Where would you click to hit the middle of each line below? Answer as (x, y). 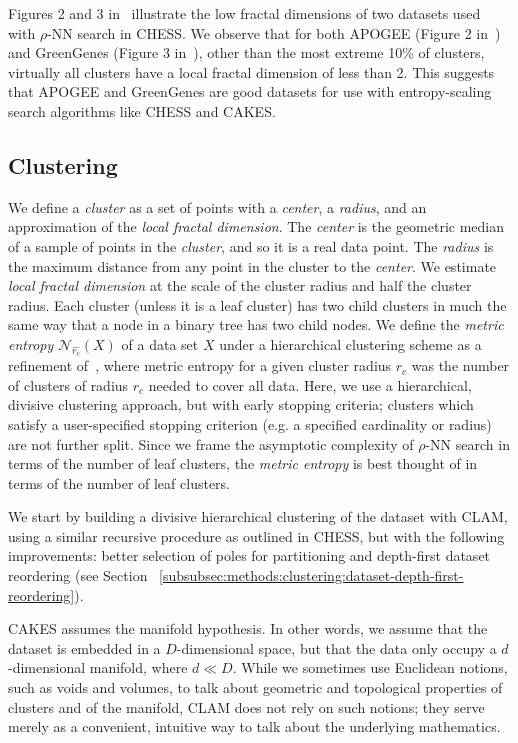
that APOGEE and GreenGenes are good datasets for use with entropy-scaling (250, 91)
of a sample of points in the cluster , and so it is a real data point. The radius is (251, 245)
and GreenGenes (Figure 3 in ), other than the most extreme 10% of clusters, (246, 52)
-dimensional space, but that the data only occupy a (336, 647)
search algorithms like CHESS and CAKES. (142, 110)
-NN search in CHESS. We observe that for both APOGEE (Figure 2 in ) (274, 32)
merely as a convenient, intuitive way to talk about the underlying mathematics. (254, 726)
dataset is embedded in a (84, 647)
